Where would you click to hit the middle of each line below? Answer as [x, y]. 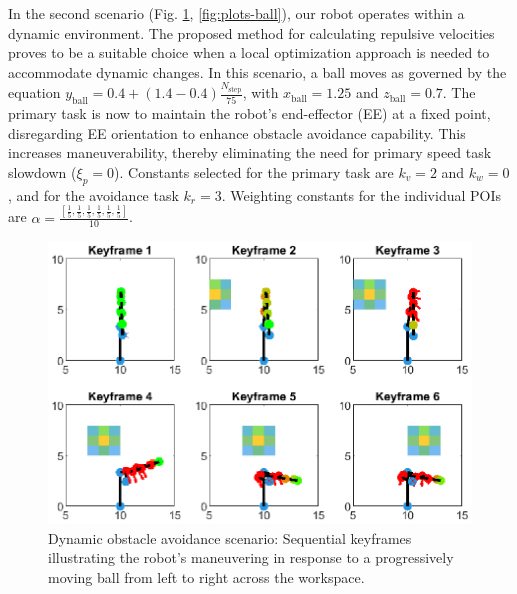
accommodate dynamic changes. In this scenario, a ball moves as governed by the [257, 71]
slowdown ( [42, 171]
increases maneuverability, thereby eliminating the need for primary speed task [250, 152]
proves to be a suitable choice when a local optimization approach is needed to [249, 52]
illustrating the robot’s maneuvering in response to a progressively [251, 557]
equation [34, 92]
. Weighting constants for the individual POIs [361, 194]
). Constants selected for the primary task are [254, 171]
